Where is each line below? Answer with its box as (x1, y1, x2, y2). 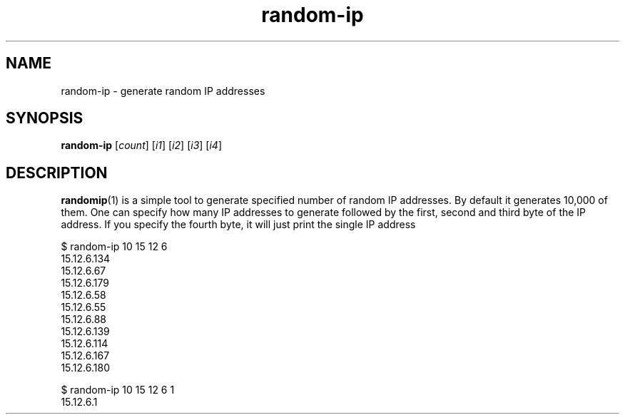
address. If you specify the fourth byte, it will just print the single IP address (61, 218, 416, 231)
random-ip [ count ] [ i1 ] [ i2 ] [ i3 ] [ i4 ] (61, 139, 223, 152)
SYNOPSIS (6, 109, 83, 128)
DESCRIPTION (6, 163, 108, 182)
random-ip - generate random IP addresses (61, 84, 265, 97)
